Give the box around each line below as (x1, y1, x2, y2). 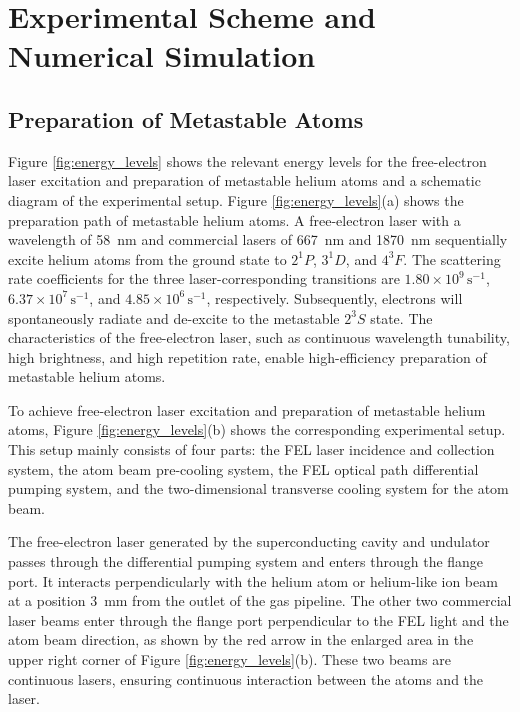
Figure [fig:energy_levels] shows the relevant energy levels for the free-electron (8, 150, 487, 171)
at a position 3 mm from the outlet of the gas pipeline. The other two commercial (8, 590, 512, 611)
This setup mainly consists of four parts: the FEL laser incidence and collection (8, 439, 495, 460)
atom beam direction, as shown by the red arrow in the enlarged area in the (8, 629, 474, 650)
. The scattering (403, 248, 501, 269)
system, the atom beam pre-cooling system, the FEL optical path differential (8, 458, 479, 479)
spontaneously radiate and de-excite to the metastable (8, 307, 340, 328)
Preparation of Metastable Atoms (8, 103, 364, 134)
